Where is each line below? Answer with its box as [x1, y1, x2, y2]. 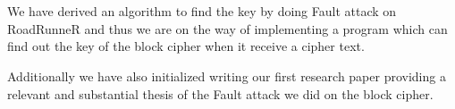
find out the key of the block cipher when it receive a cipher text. [7, 37, 365, 55]
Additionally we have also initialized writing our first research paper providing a [7, 66, 446, 85]
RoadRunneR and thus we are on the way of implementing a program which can [7, 19, 448, 38]
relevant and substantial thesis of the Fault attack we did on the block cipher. [7, 84, 434, 103]
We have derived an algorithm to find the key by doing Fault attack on [7, 2, 397, 21]
